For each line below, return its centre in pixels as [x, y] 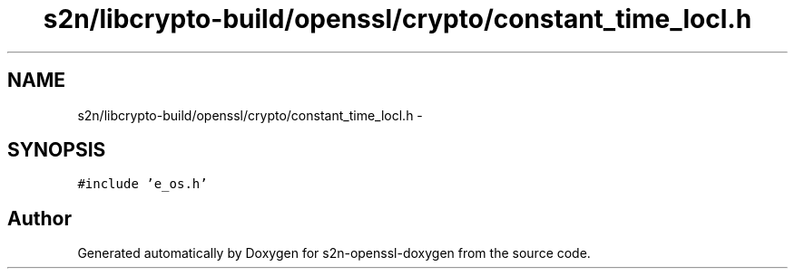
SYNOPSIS [57, 150]
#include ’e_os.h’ [142, 184]
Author [39, 218]
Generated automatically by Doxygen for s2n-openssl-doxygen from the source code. [334, 253]
